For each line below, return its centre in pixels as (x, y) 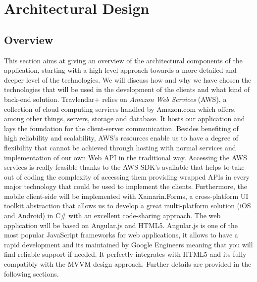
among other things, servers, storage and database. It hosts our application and (125, 118)
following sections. (31, 273)
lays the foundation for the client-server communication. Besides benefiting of (121, 128)
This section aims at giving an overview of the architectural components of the (123, 60)
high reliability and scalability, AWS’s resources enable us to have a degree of (121, 138)
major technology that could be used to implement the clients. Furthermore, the (126, 186)
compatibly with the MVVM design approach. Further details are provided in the (128, 264)
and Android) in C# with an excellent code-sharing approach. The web (112, 215)
